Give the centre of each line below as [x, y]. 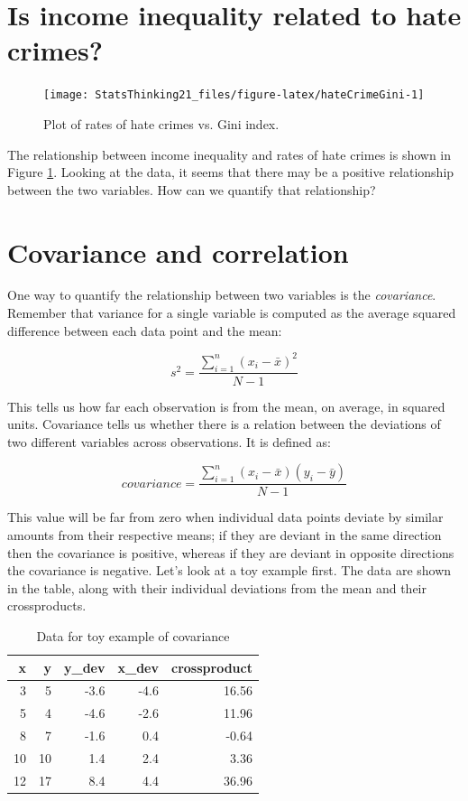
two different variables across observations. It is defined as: [169, 441]
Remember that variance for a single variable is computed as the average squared [232, 313]
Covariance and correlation [178, 251]
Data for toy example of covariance [133, 635]
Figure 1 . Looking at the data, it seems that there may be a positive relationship [231, 172]
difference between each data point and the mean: [145, 330]
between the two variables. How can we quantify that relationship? [192, 189]
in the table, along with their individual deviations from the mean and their [217, 587]
